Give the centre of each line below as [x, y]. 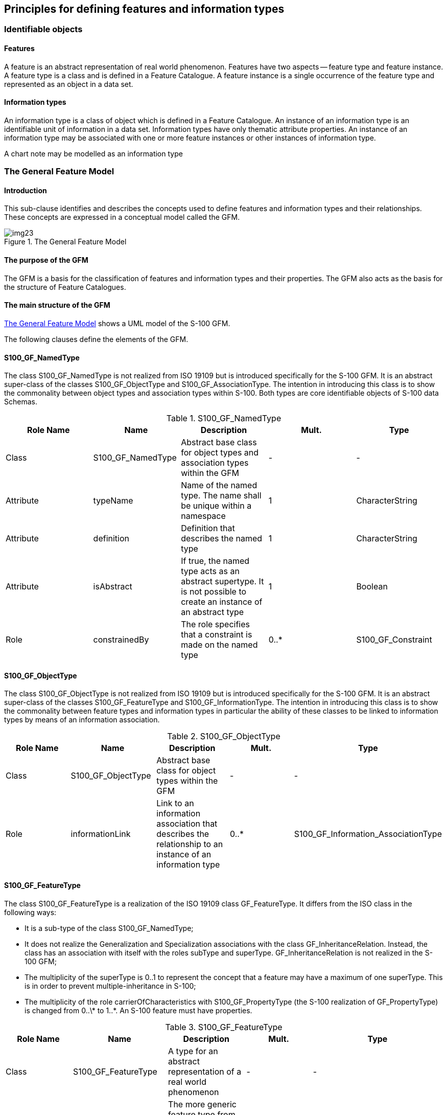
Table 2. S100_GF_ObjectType [224, 736]
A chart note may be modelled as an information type [93, 153]
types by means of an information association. [82, 720]
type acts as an [210, 571]
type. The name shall [221, 496]
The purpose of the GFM [46, 260]
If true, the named [215, 561]
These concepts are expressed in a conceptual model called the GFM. [122, 217]
